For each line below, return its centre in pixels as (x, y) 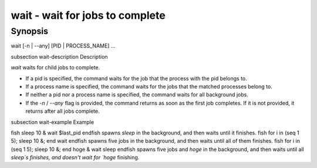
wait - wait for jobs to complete (88, 15)
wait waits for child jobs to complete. (55, 68)
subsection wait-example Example (52, 122)
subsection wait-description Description (59, 56)
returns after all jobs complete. (63, 111)
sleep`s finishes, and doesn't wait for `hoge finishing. (75, 157)
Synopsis (30, 31)
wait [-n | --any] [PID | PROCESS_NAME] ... (63, 46)
